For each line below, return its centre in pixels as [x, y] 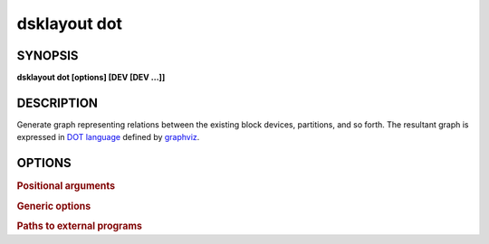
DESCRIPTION [58, 103]
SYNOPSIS [48, 56]
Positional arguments [66, 186]
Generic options [54, 206]
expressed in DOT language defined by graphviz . [108, 137]
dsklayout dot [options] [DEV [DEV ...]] [91, 78]
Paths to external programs [79, 226]
